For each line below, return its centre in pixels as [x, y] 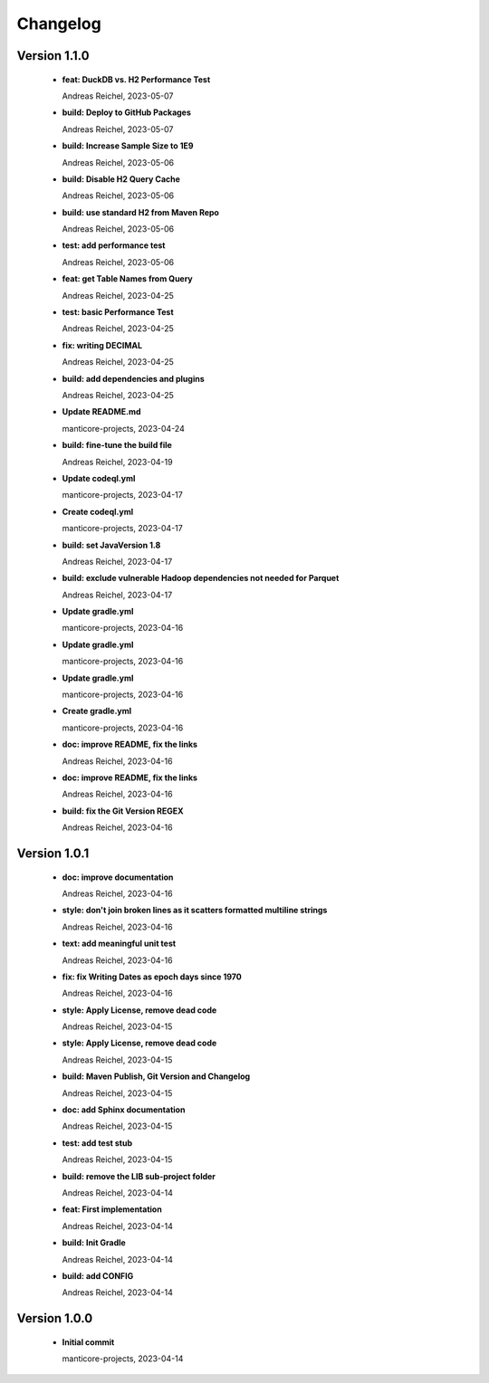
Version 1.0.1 [53, 853]
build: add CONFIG [98, 1275]
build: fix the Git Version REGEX [123, 811]
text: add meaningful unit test [119, 944]
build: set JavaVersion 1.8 [111, 545]
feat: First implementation [112, 1209]
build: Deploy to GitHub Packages [127, 112]
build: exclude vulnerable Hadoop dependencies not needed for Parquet [201, 578]
